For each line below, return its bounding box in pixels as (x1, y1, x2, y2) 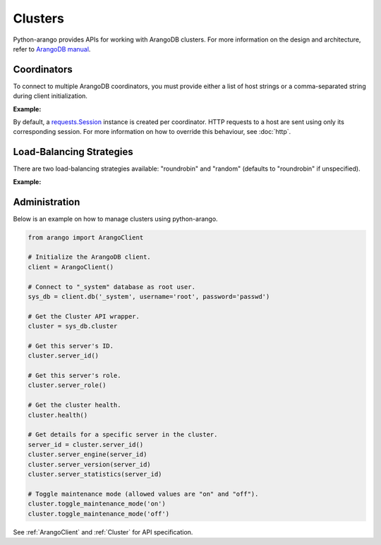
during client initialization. (13, 92, 88, 100)
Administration (13, 196, 80, 208)
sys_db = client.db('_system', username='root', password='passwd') (28, 293, 270, 300)
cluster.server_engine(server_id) (28, 451, 147, 458)
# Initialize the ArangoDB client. (28, 253, 151, 261)
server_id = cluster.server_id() (28, 441, 144, 448)
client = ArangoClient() (28, 263, 114, 271)
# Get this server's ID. (28, 342, 114, 350)
